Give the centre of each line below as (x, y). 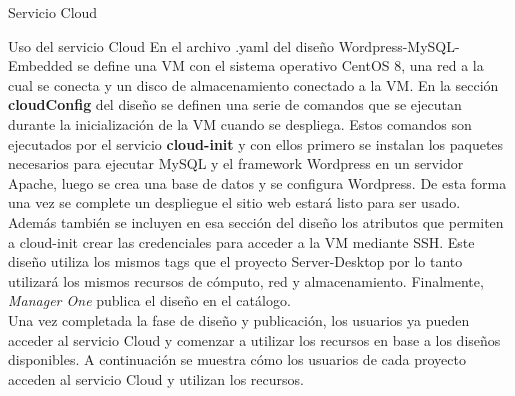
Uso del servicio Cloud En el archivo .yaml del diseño (171, 45)
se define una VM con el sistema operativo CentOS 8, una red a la (280, 65)
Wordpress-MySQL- (399, 45)
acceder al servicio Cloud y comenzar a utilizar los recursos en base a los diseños (254, 339)
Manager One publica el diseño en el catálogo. (149, 300)
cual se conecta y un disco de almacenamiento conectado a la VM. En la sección (253, 84)
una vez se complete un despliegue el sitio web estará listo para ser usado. (234, 202)
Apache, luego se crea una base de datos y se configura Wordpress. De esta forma (257, 182)
